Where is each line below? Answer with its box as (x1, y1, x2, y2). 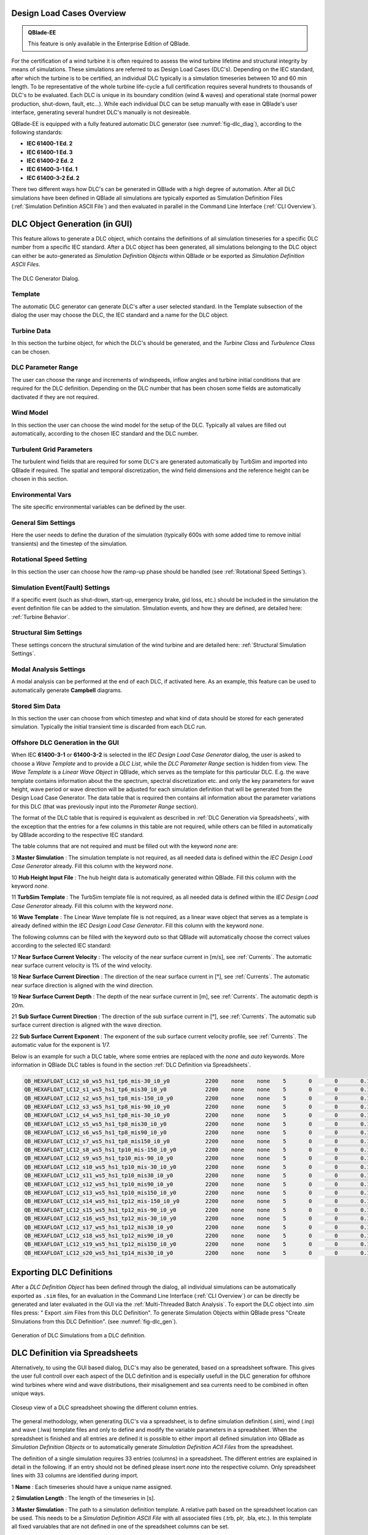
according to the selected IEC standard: (11, 942, 112, 949)
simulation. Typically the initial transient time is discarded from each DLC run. (11, 723, 207, 731)
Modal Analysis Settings (11, 665, 86, 674)
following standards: (11, 128, 63, 136)
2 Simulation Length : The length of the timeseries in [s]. (11, 1494, 156, 1502)
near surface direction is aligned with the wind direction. (11, 981, 154, 989)
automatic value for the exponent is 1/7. (11, 1041, 110, 1049)
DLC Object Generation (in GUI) (11, 219, 133, 229)
